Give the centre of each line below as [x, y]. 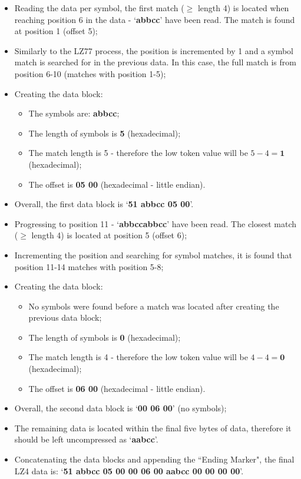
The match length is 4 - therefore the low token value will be [138, 357]
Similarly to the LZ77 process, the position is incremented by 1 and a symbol [154, 50]
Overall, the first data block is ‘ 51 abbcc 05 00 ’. [104, 204]
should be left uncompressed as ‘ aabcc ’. [86, 439]
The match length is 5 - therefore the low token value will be [138, 153]
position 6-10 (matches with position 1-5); [90, 73]
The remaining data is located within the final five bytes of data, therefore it [153, 428]
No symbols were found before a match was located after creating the [154, 306]
